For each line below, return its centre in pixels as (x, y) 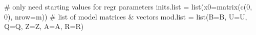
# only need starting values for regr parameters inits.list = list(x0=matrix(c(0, (128, 6)
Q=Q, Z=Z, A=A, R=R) (44, 26)
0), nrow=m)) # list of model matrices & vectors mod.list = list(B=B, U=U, (126, 16)
